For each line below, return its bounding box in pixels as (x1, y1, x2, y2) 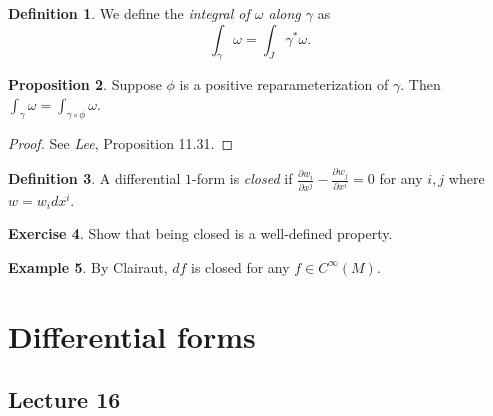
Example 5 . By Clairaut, (8, 256, 168, 277)
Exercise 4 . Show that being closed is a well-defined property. (8, 223, 393, 244)
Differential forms (8, 315, 256, 356)
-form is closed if (191, 168, 293, 189)
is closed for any (191, 256, 290, 277)
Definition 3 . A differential (8, 168, 181, 189)
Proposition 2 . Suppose (8, 74, 162, 95)
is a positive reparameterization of (179, 74, 389, 95)
